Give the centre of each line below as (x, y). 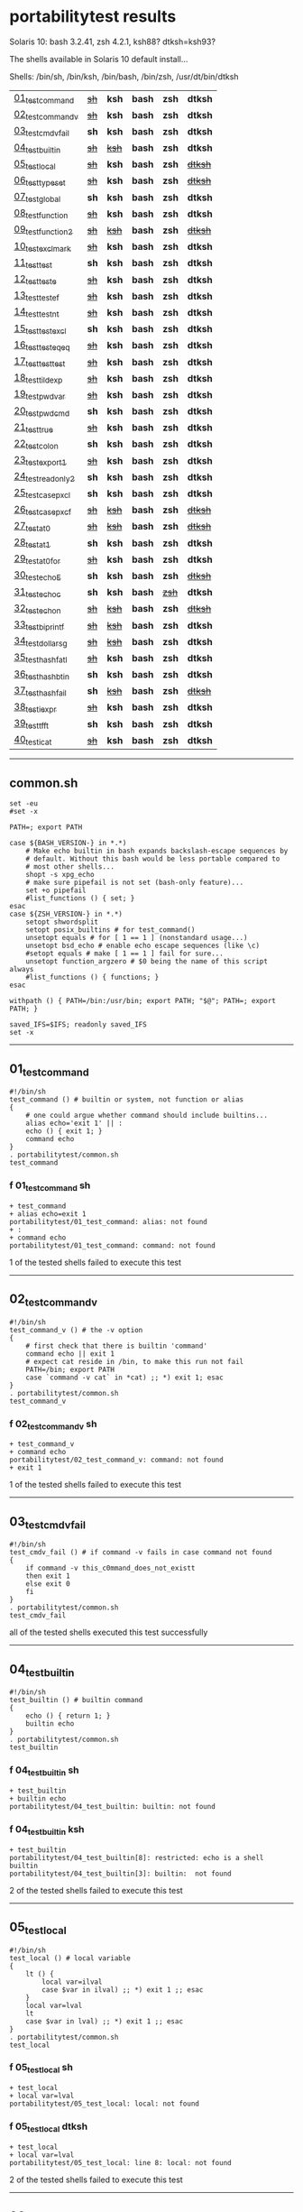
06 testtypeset (40, 181)
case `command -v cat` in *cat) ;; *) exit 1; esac (124, 1378)
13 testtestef (37, 296)
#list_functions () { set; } (80, 899)
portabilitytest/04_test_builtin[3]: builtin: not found (120, 1874)
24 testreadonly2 (44, 477)
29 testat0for (37, 559)
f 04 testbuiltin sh (44, 1771)
